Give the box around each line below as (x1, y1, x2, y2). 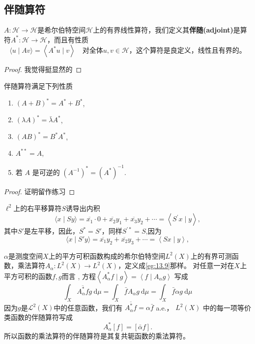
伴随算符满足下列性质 (4, 80, 73, 91)
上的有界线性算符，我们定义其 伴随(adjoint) (93, 25, 233, 35)
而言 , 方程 (61, 271, 96, 281)
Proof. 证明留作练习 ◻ (4, 186, 75, 196)
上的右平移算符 (13, 203, 62, 213)
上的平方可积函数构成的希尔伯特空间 (48, 250, 166, 261)
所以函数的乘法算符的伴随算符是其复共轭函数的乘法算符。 (4, 330, 190, 341)
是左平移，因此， (24, 226, 79, 236)
